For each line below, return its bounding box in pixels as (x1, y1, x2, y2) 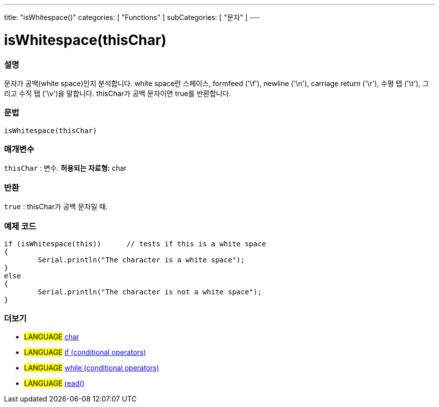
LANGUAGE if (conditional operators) (24, 347, 146, 356)
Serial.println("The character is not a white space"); (38, 287, 262, 296)
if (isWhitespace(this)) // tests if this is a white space (4, 239, 266, 248)
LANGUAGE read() (24, 378, 85, 387)
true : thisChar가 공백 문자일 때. (4, 202, 108, 211)
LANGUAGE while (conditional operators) (24, 363, 159, 372)
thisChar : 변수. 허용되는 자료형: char (4, 164, 127, 173)
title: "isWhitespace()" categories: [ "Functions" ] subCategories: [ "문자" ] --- (4, 13, 260, 22)
